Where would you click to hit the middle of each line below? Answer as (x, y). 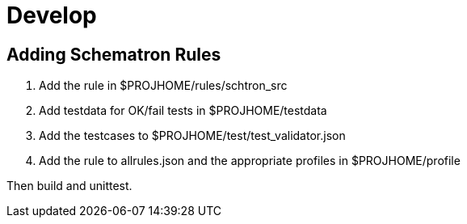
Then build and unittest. (69, 186)
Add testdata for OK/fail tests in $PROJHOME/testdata (183, 111)
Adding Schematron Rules (114, 54)
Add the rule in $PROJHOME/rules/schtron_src (163, 86)
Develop (52, 15)
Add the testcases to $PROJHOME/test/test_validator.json (192, 136)
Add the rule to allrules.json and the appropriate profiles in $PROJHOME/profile (250, 161)
